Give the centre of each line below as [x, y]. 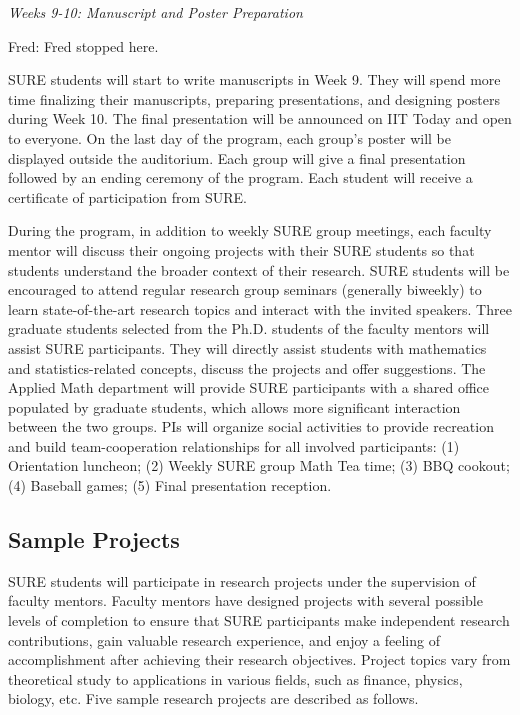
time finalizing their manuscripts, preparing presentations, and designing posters [254, 98]
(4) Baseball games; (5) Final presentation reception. [170, 485]
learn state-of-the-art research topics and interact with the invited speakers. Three [260, 308]
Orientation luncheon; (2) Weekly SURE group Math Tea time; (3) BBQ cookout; [259, 465]
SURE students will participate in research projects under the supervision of [242, 580]
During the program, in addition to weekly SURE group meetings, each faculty [250, 230]
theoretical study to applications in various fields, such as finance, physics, [235, 678]
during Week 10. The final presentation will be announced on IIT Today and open [260, 118]
